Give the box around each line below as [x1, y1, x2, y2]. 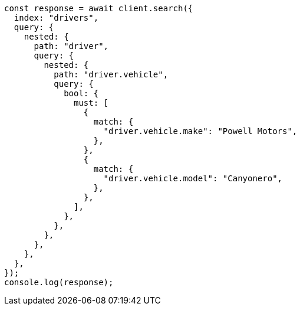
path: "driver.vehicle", [54, 70, 169, 79]
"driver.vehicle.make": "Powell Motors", [103, 126, 298, 136]
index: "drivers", [14, 13, 99, 22]
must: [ [74, 98, 109, 107]
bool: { [64, 89, 99, 98]
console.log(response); [4, 278, 114, 287]
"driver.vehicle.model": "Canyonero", [103, 174, 283, 183]
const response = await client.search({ [4, 4, 193, 13]
